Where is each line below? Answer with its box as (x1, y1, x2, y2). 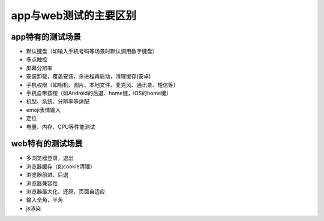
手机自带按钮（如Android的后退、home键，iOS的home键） (26, 90, 172, 97)
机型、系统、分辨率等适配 (26, 98, 89, 105)
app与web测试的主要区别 (11, 9, 137, 22)
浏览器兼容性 (26, 180, 58, 187)
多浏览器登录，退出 (26, 155, 74, 162)
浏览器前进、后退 (26, 171, 68, 178)
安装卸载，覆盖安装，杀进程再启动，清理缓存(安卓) (26, 72, 151, 80)
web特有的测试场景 (11, 138, 83, 149)
